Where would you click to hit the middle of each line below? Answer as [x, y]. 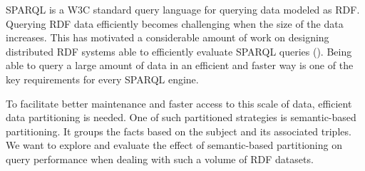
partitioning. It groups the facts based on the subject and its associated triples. [179, 131]
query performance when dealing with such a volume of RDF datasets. [160, 159]
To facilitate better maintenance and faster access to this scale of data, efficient [179, 103]
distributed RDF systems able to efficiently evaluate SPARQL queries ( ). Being [179, 51]
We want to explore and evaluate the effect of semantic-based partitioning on [174, 145]
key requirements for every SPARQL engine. [102, 79]
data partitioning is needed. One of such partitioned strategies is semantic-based [181, 117]
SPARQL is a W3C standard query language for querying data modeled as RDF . [183, 9]
